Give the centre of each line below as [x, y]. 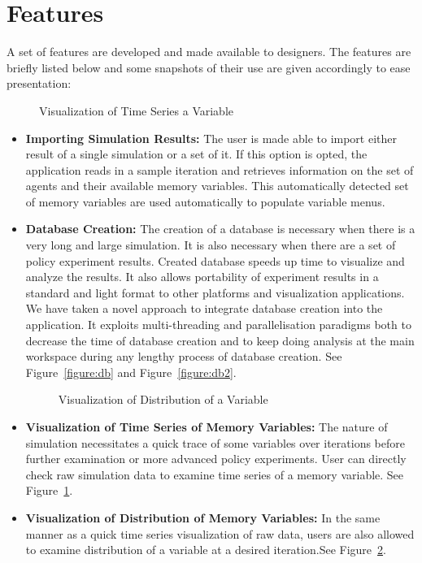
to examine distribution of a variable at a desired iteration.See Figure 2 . [206, 550]
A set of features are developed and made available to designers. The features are [209, 52]
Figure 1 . [49, 490]
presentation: [39, 83]
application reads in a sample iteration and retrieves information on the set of [220, 169]
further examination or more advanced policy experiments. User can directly [216, 459]
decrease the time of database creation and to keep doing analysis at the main [220, 340]
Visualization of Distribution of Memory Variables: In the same [203, 517]
